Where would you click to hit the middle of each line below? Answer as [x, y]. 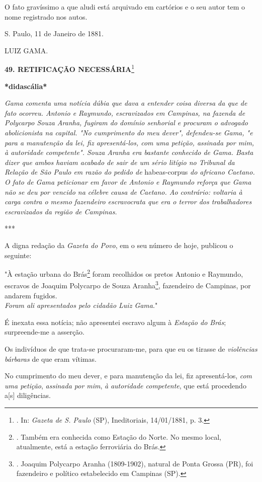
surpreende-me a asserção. [45, 332]
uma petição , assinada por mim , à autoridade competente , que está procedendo [125, 385]
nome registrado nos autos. [46, 16]
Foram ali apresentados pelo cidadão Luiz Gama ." [81, 305]
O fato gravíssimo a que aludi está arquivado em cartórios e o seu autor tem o [125, 7]
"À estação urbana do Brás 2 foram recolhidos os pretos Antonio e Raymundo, [124, 273]
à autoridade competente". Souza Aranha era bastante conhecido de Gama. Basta [129, 152]
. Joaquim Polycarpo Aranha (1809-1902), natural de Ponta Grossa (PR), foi [135, 463]
